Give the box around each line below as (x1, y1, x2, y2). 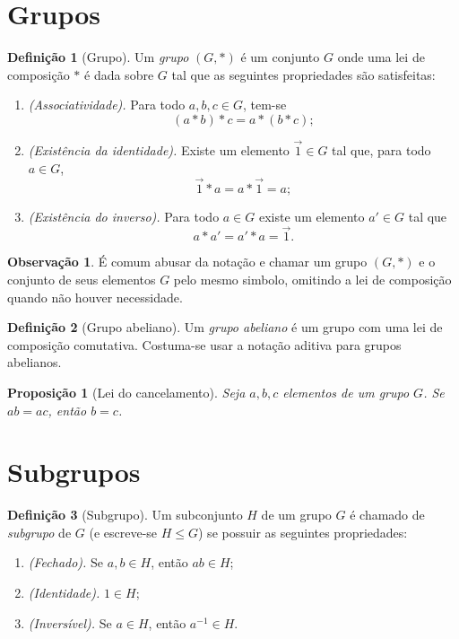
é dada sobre (84, 65, 154, 83)
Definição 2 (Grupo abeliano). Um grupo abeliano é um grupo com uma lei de (7, 318, 443, 337)
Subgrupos (7, 453, 141, 490)
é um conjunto (240, 48, 320, 66)
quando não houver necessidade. (7, 287, 183, 306)
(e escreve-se (89, 522, 158, 541)
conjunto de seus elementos (7, 269, 156, 288)
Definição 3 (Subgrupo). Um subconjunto (7, 505, 243, 524)
